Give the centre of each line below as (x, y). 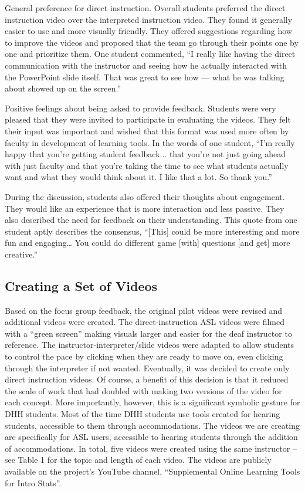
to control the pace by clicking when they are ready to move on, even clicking (144, 356)
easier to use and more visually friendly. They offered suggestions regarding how (148, 31)
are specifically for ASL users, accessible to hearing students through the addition (151, 437)
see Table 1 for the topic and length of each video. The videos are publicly (138, 460)
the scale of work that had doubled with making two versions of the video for (143, 390)
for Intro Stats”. (33, 482)
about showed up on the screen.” (63, 88)
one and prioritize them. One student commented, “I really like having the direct (150, 54)
